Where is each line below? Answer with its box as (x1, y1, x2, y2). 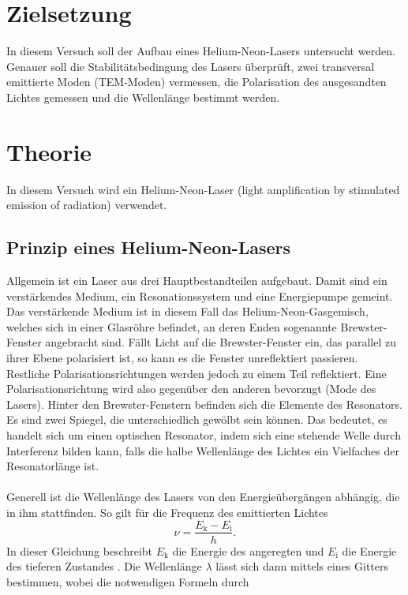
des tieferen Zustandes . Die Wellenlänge (6, 558, 202, 574)
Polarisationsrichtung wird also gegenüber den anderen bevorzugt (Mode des (6, 380, 376, 397)
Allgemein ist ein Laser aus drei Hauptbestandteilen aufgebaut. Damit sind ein (6, 272, 387, 289)
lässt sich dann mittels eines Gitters (215, 558, 389, 574)
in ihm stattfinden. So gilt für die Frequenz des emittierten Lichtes (6, 503, 328, 520)
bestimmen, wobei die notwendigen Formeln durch (6, 573, 249, 589)
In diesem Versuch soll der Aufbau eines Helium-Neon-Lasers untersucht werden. (6, 43, 395, 59)
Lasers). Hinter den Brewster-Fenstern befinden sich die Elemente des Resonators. (6, 395, 402, 412)
